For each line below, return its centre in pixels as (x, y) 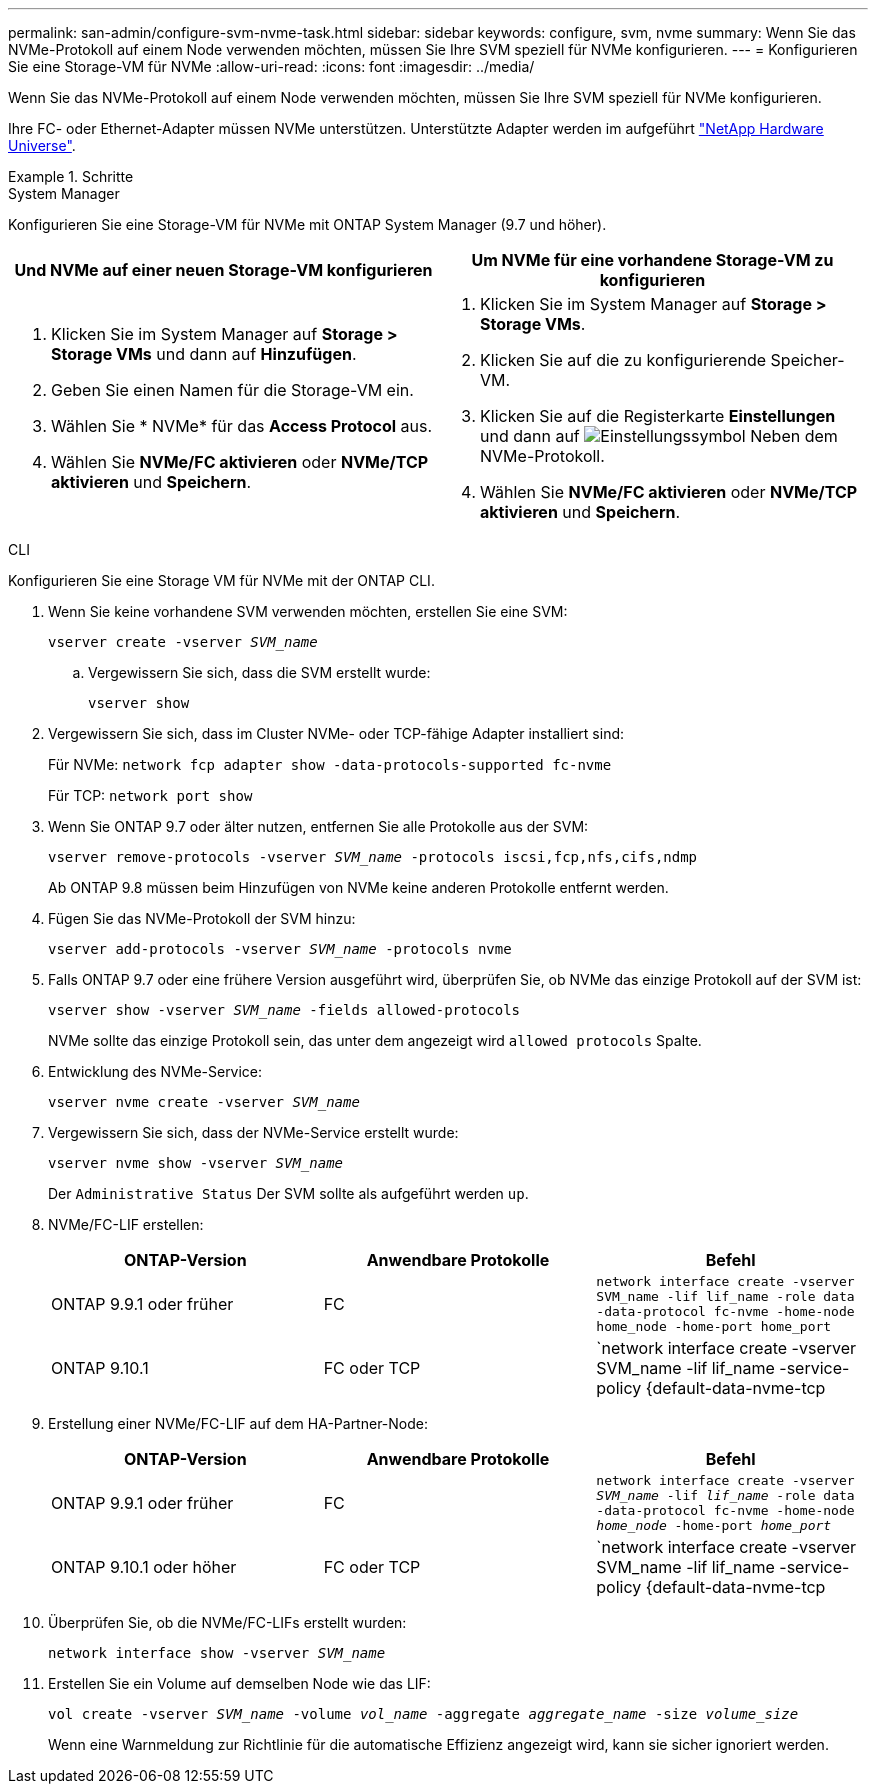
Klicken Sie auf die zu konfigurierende (623, 360)
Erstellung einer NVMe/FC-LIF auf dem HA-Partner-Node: (238, 1423)
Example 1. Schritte (71, 176)
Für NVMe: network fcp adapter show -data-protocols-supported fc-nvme (330, 764)
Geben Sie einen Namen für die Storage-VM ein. (232, 390)
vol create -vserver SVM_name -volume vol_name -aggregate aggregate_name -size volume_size (423, 1714)
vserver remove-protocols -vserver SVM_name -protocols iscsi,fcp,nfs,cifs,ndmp (373, 857)
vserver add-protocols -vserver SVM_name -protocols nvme (280, 949)
